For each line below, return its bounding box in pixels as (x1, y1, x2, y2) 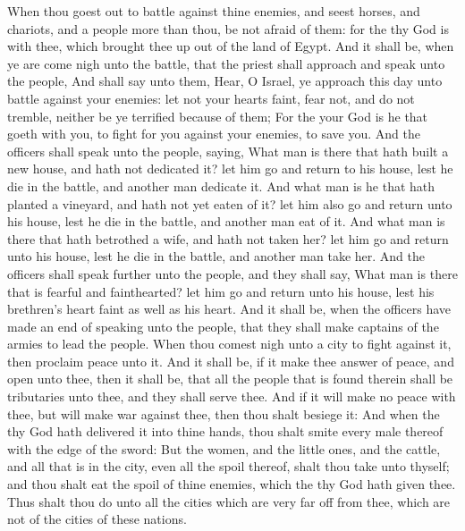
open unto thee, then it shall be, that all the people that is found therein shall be (7, 369, 453, 388)
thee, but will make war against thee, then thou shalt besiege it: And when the (7, 404, 440, 423)
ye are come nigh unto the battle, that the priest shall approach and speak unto (7, 54, 445, 72)
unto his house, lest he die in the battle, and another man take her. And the (7, 247, 425, 265)
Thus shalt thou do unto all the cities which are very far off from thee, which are (7, 492, 451, 510)
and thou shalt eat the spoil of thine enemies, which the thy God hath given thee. (7, 475, 456, 493)
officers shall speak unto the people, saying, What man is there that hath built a (7, 141, 449, 160)
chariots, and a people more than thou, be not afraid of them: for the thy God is (7, 19, 449, 38)
